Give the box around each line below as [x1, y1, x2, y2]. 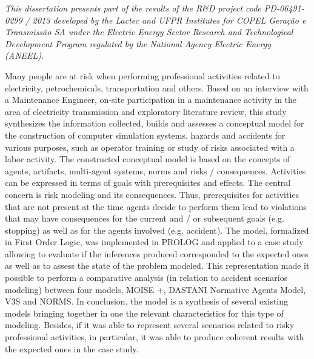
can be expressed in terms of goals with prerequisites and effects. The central [5, 176, 291, 189]
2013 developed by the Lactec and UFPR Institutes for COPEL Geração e [32, 13, 306, 26]
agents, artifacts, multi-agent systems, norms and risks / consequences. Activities [5, 164, 306, 177]
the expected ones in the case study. [5, 342, 139, 355]
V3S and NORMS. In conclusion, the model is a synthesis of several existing [5, 295, 289, 308]
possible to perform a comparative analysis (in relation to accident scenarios [5, 271, 288, 284]
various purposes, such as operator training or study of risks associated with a [5, 140, 295, 153]
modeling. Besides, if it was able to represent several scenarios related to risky [5, 318, 295, 331]
